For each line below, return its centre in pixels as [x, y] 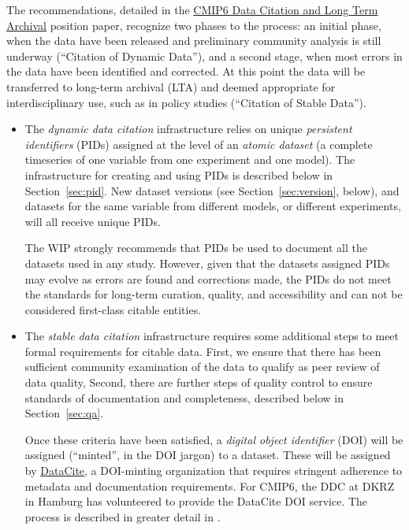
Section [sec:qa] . [64, 413]
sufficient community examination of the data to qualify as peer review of [202, 367]
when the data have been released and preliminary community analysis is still [194, 41]
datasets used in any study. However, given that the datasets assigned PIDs [207, 263]
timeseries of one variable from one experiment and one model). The [190, 159]
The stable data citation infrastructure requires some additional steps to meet [212, 336]
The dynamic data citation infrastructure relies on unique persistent [188, 129]
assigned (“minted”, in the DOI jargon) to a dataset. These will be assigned [208, 455]
